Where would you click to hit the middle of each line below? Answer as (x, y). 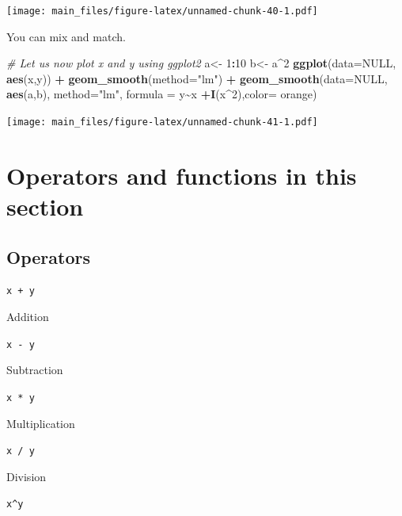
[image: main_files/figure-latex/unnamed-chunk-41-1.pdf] (162, 122)
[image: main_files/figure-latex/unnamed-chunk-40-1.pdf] (162, 11)
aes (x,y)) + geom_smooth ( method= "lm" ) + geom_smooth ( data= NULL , (197, 78)
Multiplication (41, 423)
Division (27, 476)
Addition (28, 317)
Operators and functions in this (182, 175)
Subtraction (35, 370)
